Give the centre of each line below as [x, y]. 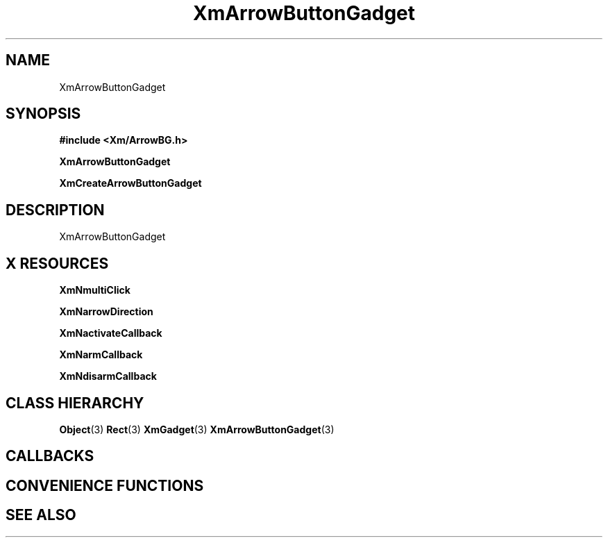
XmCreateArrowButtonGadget [130, 183]
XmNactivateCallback [111, 333]
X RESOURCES [57, 263]
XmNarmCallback [101, 355]
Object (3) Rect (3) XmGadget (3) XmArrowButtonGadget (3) [197, 429]
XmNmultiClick [95, 290]
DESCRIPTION [55, 210]
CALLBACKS [50, 456]
